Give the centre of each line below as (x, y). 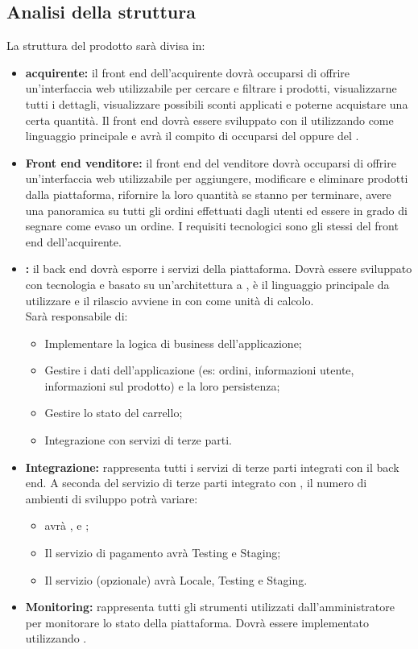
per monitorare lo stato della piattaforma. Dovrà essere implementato (197, 622)
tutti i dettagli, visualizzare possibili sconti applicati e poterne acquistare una (217, 103)
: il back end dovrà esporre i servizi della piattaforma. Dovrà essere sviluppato (219, 269)
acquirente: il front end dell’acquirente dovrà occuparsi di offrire (187, 72)
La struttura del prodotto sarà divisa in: (106, 45)
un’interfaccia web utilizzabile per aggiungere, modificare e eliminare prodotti (217, 178)
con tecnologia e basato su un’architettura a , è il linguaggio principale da (207, 284)
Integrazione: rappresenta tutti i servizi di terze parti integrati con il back (212, 467)
